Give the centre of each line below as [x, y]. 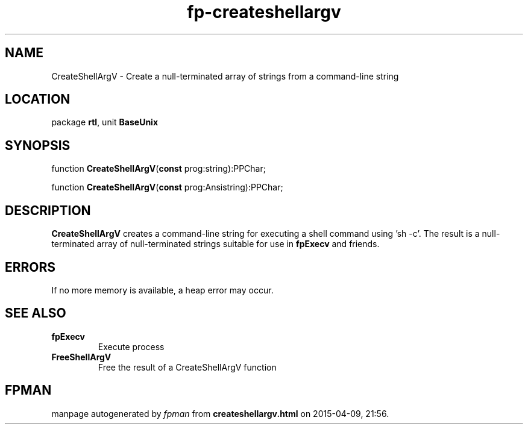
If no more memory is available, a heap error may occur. [162, 290]
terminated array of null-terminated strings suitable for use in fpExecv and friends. [215, 244]
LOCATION [38, 99]
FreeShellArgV [81, 357]
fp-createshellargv [264, 12]
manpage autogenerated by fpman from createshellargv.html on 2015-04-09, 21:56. [220, 413]
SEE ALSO [36, 313]
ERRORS [30, 267]
